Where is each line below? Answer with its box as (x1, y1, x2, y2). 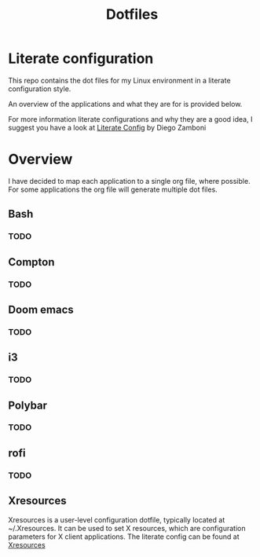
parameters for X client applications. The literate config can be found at (8, 532, 240, 541)
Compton (8, 255, 55, 269)
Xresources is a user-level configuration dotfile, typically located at (8, 515, 225, 524)
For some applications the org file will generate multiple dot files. (8, 185, 218, 194)
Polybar (8, 398, 48, 412)
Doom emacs (8, 302, 75, 316)
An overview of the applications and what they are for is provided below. (8, 99, 243, 108)
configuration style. (8, 84, 71, 93)
